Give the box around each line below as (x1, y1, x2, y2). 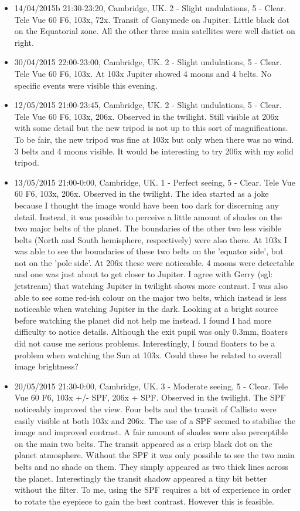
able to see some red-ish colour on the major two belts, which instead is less (14, 291, 287, 303)
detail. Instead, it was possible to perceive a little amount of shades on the (14, 210, 282, 223)
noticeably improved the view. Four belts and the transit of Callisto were (14, 403, 277, 415)
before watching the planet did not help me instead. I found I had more (14, 314, 272, 326)
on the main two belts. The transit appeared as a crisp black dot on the (14, 437, 272, 449)
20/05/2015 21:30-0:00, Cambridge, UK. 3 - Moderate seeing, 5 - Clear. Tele (14, 379, 288, 392)
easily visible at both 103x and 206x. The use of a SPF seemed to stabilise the (14, 414, 296, 426)
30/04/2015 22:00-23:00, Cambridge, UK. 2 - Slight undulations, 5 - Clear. (14, 56, 282, 68)
